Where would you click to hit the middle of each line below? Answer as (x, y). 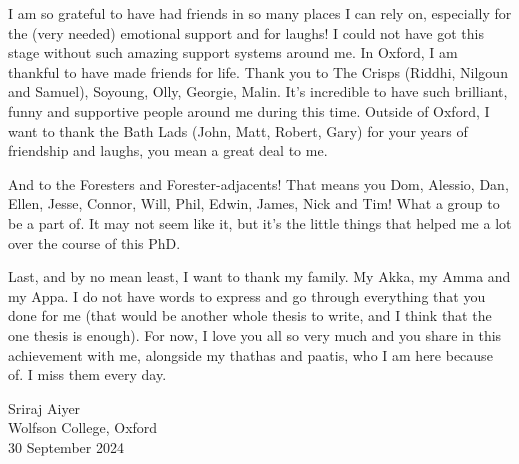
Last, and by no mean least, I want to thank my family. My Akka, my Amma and (259, 276)
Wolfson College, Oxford (83, 427)
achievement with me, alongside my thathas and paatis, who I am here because (250, 354)
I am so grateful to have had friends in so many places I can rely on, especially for (260, 13)
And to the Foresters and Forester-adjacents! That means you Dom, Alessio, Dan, (258, 183)
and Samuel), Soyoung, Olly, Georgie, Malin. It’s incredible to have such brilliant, (258, 91)
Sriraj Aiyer (44, 407)
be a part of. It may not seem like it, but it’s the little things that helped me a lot (260, 222)
